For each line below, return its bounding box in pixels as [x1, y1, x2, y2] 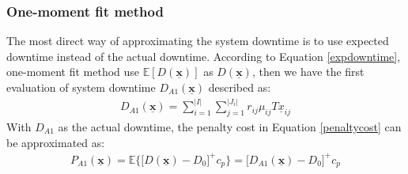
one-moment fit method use [6, 63, 140, 80]
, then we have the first [251, 63, 365, 80]
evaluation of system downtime [6, 79, 156, 95]
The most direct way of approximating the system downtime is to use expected [6, 32, 389, 49]
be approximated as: [6, 134, 105, 150]
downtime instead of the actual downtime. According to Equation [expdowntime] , [6, 47, 401, 64]
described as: [208, 79, 271, 95]
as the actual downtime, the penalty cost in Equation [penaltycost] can [58, 118, 402, 134]
